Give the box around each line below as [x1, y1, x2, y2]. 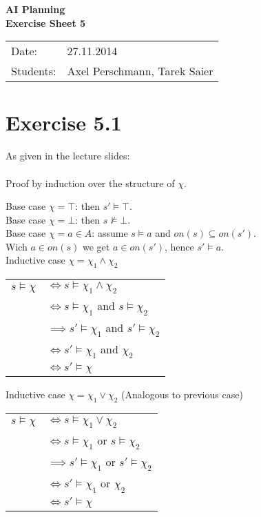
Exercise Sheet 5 [6, 15, 86, 30]
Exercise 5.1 [6, 108, 122, 137]
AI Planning [6, 2, 65, 16]
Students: [11, 63, 56, 79]
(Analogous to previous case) [121, 387, 243, 402]
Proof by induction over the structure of [6, 175, 175, 190]
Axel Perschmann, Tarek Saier [67, 63, 213, 79]
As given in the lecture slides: [6, 148, 130, 163]
